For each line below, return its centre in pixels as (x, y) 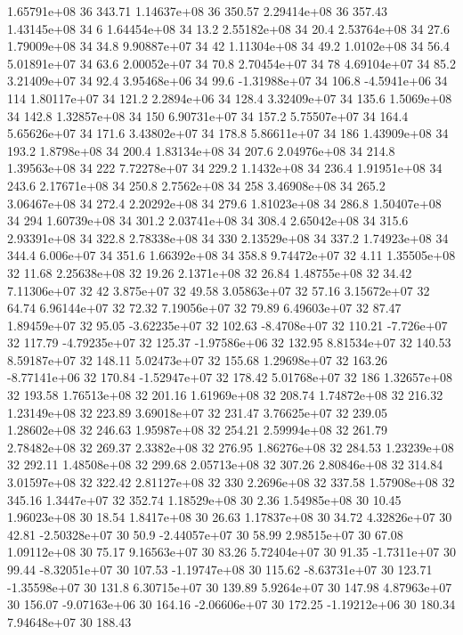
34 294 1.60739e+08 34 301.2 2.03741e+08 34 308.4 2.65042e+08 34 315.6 (208, 220)
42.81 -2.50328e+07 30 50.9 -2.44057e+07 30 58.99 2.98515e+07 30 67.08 (205, 534)
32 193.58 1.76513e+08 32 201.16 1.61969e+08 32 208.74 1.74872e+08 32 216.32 (225, 395)
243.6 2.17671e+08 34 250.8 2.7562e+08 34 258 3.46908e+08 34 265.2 (196, 185)
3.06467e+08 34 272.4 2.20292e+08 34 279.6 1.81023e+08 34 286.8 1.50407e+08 (224, 203)
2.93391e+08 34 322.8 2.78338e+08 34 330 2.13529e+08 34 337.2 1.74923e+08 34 (228, 237)
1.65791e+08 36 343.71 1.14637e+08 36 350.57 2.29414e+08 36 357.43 (197, 11)
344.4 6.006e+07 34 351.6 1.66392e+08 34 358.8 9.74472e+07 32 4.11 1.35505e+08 (231, 255)
